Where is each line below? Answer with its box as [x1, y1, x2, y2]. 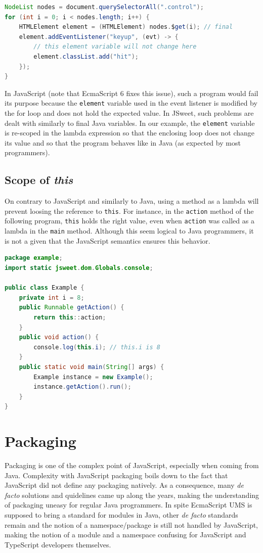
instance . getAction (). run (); [33, 383, 131, 391]
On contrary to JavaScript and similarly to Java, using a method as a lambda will [5, 196, 259, 206]
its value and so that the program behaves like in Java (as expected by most [5, 137, 241, 148]
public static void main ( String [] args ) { [19, 363, 164, 371]
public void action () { [19, 334, 99, 341]
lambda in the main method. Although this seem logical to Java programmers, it [5, 225, 254, 236]
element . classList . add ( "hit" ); [33, 53, 139, 60]
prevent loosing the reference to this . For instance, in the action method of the [5, 205, 254, 216]
